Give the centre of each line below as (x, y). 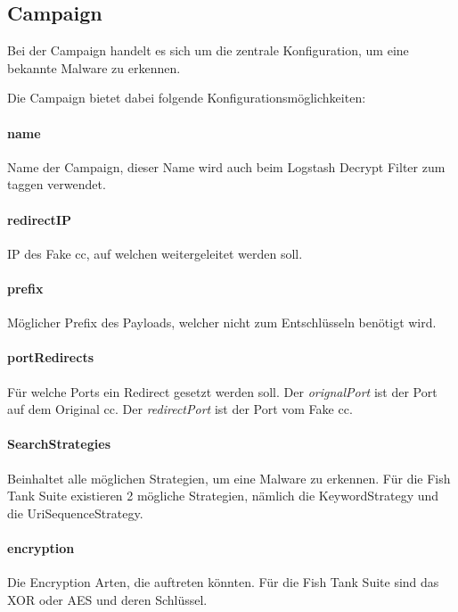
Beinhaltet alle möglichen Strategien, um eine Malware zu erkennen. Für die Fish (229, 478)
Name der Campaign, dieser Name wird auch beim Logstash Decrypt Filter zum (226, 166)
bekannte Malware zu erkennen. (94, 67)
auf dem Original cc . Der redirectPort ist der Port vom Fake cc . (180, 409)
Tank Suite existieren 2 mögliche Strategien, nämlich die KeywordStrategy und (223, 496)
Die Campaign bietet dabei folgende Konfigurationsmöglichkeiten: (187, 98)
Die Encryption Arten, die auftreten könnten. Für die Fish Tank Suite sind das (223, 582)
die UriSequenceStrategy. (75, 513)
